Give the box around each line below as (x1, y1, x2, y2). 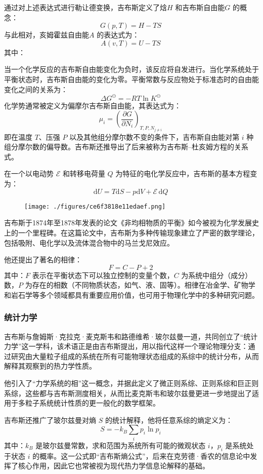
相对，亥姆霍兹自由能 (18, 29, 89, 40)
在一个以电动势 (4, 168, 54, 179)
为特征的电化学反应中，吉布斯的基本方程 (115, 168, 250, 179)
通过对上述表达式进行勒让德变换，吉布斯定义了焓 (4, 2, 167, 12)
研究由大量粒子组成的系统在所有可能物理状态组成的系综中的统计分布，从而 (11, 350, 259, 361)
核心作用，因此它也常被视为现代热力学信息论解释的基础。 (18, 460, 209, 471)
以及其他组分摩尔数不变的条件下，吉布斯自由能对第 (69, 131, 240, 142)
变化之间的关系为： (4, 84, 68, 94)
